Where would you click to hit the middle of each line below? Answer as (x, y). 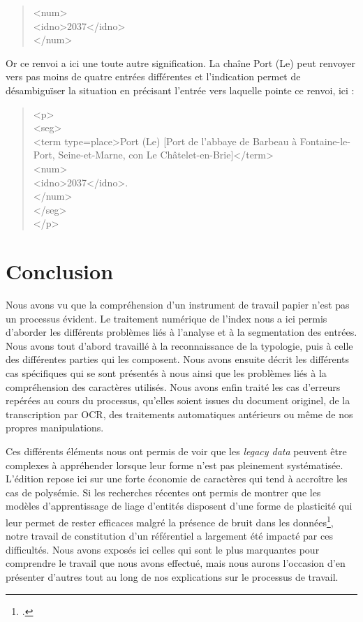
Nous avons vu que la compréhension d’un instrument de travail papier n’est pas (178, 305)
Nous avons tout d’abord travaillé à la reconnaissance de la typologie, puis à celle (179, 345)
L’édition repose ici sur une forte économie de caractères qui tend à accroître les (177, 479)
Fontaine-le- (325, 141)
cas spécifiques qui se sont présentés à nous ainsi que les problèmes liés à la (166, 373)
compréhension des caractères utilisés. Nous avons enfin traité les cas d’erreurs (173, 386)
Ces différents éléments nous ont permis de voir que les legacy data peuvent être (176, 451)
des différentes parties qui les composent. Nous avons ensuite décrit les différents (178, 359)
